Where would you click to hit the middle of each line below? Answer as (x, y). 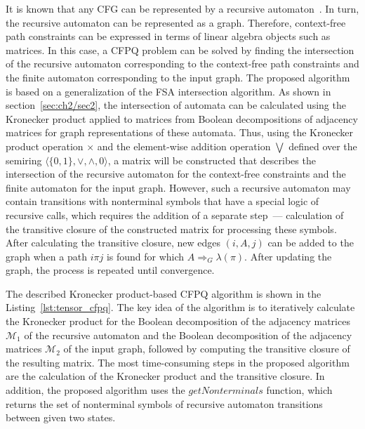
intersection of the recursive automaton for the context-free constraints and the (176, 174)
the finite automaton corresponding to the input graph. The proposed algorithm (178, 77)
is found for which (145, 256)
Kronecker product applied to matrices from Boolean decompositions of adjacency (182, 118)
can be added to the (311, 243)
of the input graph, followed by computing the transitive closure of (207, 349)
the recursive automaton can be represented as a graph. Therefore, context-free (176, 22)
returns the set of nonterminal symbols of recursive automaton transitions (164, 403)
